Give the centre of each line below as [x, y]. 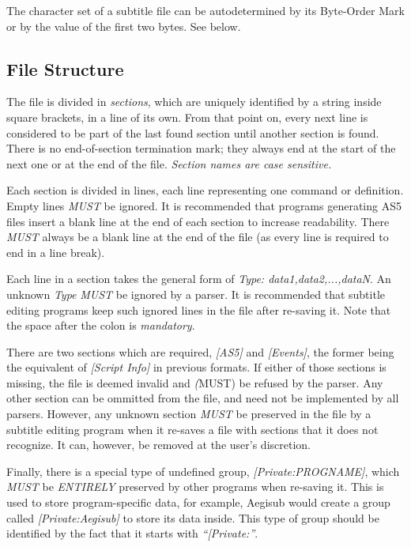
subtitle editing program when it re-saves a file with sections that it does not [192, 429]
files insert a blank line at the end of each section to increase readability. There [198, 221]
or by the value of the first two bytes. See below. [124, 26]
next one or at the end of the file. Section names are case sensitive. [169, 163]
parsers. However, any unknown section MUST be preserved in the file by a [189, 414]
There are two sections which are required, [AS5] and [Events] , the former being [200, 351]
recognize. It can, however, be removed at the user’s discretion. [158, 445]
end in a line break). [56, 252]
